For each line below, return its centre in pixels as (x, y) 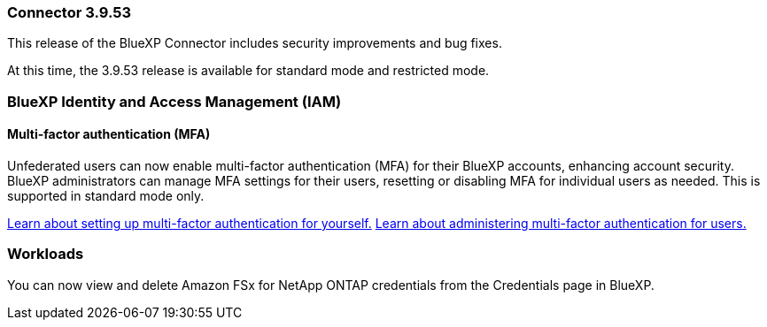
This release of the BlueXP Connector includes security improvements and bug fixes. (255, 43)
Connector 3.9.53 (69, 12)
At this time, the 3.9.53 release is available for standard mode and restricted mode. (248, 71)
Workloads (46, 254)
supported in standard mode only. (106, 195)
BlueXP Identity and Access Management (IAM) (174, 101)
